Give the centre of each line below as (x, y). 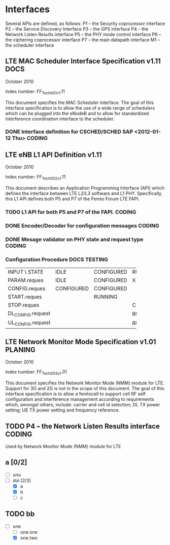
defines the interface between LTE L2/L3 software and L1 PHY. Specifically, (84, 193)
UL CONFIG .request (29, 323)
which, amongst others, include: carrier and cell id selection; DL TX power (83, 405)
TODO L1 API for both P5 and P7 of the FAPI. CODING (71, 212)
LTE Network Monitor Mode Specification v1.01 (81, 342)
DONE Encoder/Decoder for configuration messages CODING (82, 225)
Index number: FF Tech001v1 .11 (35, 92)
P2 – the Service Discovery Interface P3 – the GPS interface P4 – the (77, 29)
